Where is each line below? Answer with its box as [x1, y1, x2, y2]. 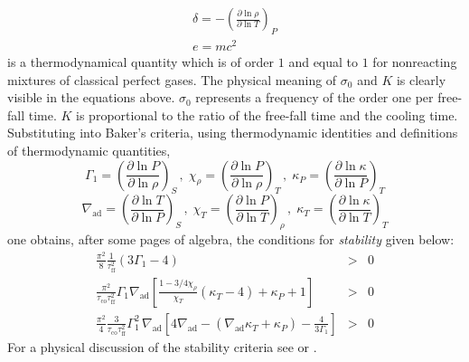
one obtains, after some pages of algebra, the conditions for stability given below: [7, 230, 455, 249]
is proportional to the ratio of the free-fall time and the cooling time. [76, 105, 458, 124]
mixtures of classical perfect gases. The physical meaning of [7, 70, 337, 89]
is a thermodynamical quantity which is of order [7, 52, 275, 71]
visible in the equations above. [7, 88, 175, 107]
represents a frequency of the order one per [195, 88, 434, 107]
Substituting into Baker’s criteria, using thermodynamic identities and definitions [7, 123, 458, 142]
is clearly [396, 70, 446, 89]
